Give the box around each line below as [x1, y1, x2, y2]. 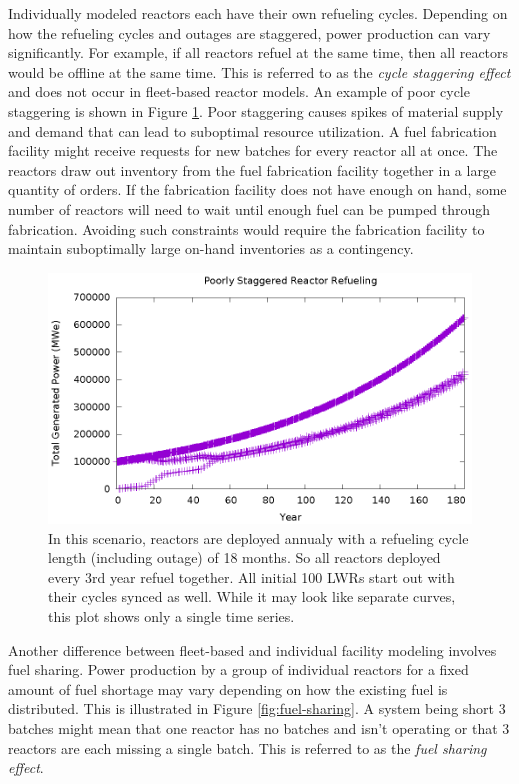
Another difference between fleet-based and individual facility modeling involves [8, 639, 497, 660]
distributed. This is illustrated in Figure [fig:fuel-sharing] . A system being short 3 [8, 698, 506, 719]
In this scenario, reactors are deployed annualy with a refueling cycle [48, 527, 469, 548]
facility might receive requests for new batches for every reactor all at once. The [8, 140, 498, 161]
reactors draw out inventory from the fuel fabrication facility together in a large [8, 159, 497, 180]
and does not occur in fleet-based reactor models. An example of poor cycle [8, 81, 470, 102]
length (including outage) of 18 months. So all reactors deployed [48, 547, 441, 568]
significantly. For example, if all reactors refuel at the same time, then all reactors [8, 42, 509, 63]
